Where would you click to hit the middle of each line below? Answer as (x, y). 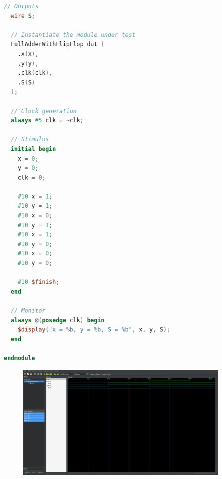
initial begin (33, 149)
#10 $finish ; (38, 282)
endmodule (20, 358)
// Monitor (28, 311)
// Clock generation (44, 111)
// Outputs (21, 6)
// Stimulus (30, 140)
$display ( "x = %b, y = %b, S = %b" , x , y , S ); (94, 330)
